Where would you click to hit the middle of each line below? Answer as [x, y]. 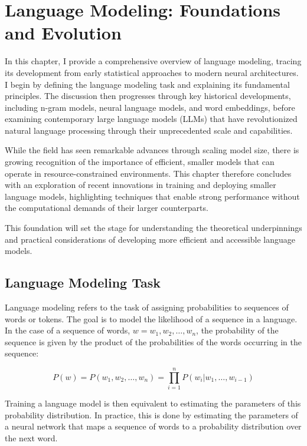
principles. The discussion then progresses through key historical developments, [148, 96]
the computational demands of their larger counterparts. [107, 208]
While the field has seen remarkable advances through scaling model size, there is [152, 150]
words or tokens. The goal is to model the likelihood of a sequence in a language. [151, 318]
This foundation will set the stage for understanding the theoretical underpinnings [153, 228]
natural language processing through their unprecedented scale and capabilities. [149, 130]
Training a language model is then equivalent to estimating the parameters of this [153, 403]
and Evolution [63, 33]
